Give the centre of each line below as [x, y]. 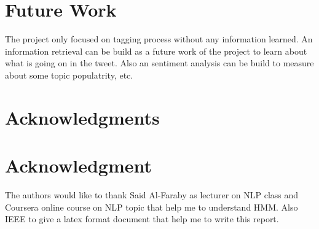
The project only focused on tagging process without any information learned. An [159, 39]
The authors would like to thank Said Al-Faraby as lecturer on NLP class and [152, 195]
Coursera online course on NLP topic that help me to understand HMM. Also [152, 207]
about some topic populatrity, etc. [69, 75]
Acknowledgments [82, 117]
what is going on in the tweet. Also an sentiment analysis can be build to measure [159, 63]
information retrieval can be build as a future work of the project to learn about [156, 51]
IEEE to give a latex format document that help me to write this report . [142, 219]
